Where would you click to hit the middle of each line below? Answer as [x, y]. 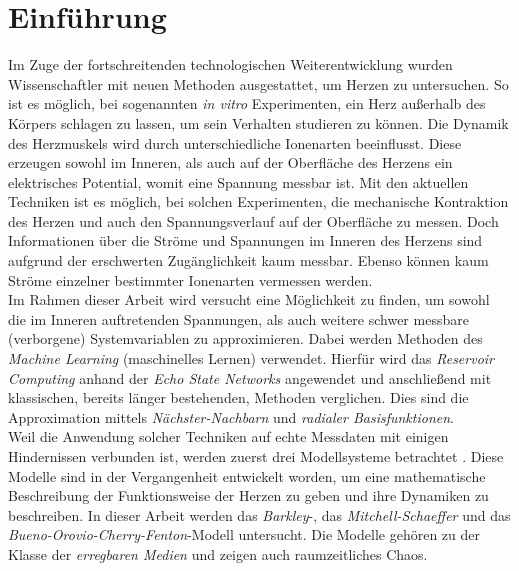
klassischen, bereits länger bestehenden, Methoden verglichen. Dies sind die [238, 397]
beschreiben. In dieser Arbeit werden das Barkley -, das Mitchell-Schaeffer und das [259, 514]
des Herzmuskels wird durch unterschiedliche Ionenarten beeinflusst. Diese [235, 142]
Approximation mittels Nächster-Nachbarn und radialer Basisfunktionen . [231, 416]
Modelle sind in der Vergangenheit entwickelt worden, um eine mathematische [247, 475]
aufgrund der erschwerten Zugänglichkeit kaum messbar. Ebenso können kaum [248, 260]
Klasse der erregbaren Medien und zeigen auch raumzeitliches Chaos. [218, 553]
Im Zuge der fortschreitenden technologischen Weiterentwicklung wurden [230, 64]
